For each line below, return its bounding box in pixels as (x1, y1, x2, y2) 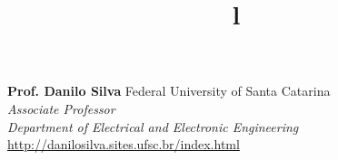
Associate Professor (7, 99, 115, 118)
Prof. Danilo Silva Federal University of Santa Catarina (7, 81, 331, 100)
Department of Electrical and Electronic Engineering (7, 117, 299, 136)
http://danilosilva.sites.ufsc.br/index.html (7, 135, 240, 154)
